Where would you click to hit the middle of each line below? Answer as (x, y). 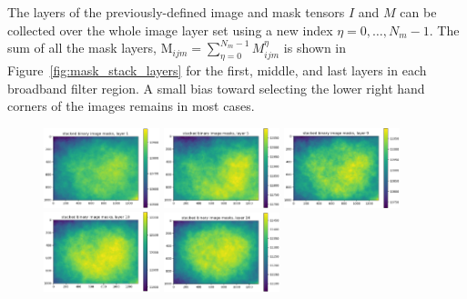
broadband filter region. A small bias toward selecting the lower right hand (216, 88)
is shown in (315, 48)
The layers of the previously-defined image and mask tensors (176, 12)
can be (418, 12)
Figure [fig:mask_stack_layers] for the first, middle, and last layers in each (217, 70)
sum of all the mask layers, (82, 48)
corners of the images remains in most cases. (131, 106)
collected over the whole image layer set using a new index (170, 30)
